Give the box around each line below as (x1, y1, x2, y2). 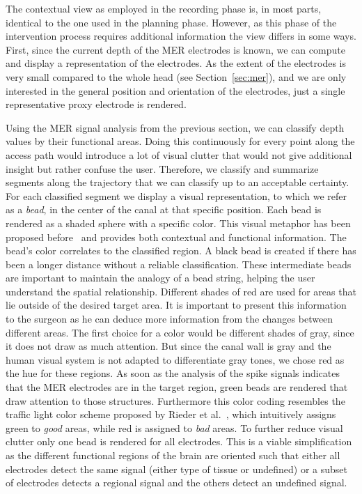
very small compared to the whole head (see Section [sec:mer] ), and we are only (6, 69, 347, 84)
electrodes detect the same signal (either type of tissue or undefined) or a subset (6, 461, 348, 476)
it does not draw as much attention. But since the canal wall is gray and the (6, 339, 331, 353)
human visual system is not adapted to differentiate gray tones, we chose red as (6, 352, 345, 366)
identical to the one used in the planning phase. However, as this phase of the (6, 15, 337, 29)
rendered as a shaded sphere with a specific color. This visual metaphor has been (6, 215, 351, 230)
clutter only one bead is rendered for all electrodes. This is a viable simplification (6, 434, 352, 449)
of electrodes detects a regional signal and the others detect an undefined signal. (6, 475, 347, 490)
